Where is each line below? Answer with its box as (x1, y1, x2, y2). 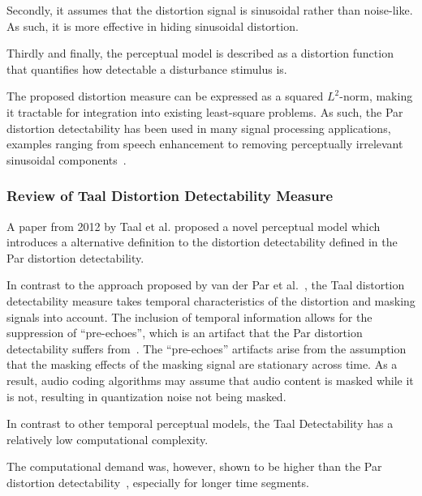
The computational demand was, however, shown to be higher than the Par (6, 458, 382, 475)
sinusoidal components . (6, 151, 127, 168)
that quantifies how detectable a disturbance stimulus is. (6, 60, 287, 77)
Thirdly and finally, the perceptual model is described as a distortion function (6, 45, 394, 62)
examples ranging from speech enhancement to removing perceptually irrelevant (6, 135, 403, 152)
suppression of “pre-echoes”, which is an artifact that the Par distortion (6, 324, 363, 341)
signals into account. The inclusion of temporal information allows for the (6, 308, 372, 325)
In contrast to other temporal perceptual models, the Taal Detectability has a (6, 415, 394, 432)
